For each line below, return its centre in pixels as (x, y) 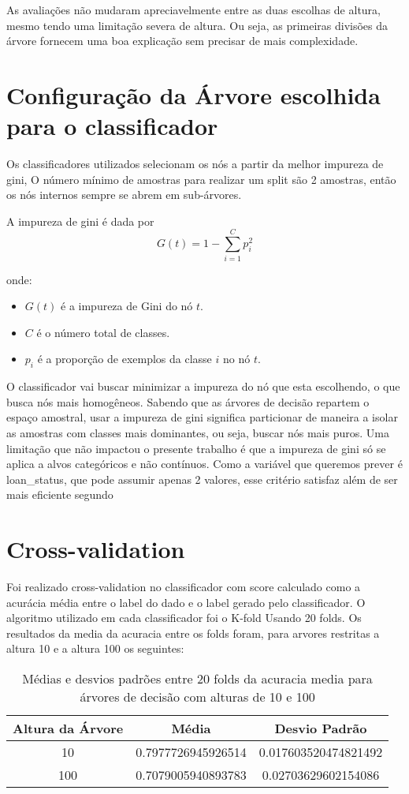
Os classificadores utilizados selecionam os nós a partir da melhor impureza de (195, 164)
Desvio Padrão (321, 728)
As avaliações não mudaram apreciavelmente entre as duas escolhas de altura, (193, 9)
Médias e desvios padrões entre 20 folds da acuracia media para (197, 679)
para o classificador (112, 126)
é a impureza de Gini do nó (127, 306)
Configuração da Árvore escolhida (193, 94)
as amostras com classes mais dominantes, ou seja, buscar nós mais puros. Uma (198, 432)
